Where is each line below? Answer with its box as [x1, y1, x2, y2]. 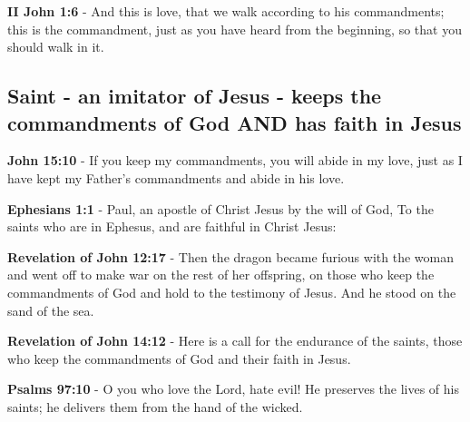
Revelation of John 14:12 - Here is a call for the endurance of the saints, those [7, 331, 463, 350]
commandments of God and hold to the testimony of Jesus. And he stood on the [7, 282, 456, 301]
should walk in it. [7, 37, 104, 56]
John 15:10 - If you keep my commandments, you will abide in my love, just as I [7, 151, 463, 170]
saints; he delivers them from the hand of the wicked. [7, 397, 303, 416]
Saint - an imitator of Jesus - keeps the [7, 82, 382, 110]
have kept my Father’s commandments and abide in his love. [7, 168, 345, 187]
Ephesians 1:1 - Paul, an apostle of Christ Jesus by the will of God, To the [7, 199, 434, 218]
